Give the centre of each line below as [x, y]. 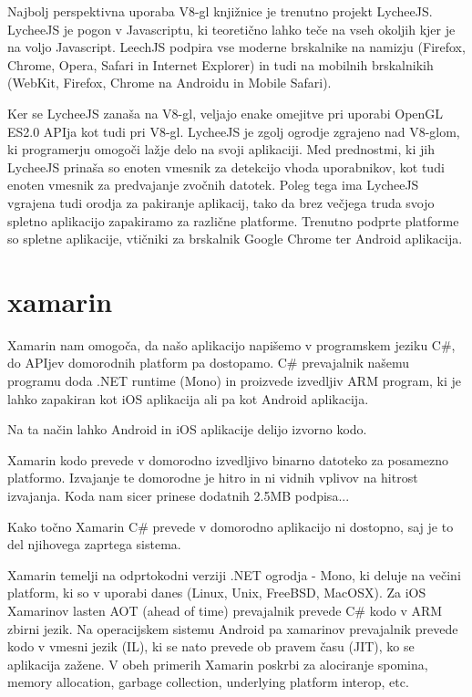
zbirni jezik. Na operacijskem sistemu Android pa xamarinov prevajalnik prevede [233, 628]
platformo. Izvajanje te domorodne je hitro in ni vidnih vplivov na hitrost [213, 478]
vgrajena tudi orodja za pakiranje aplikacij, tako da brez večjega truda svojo [221, 202]
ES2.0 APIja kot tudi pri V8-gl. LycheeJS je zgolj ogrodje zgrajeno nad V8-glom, [234, 131]
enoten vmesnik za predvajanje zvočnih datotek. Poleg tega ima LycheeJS [213, 185]
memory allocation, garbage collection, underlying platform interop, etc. [208, 682]
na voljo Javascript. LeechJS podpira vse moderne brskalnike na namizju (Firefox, [236, 47]
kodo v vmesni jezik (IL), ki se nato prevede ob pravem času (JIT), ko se [211, 646]
